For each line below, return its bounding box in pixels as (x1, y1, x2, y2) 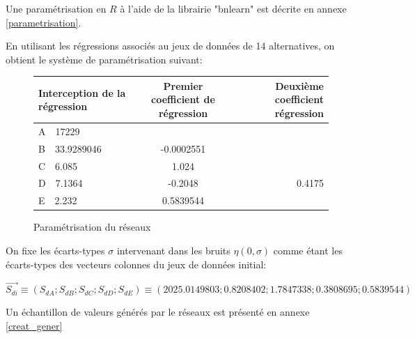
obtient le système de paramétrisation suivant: (6, 52, 203, 66)
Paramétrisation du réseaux (33, 220, 151, 234)
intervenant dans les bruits (116, 243, 230, 257)
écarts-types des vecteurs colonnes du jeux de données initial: (6, 256, 267, 271)
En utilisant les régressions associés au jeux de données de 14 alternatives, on (6, 38, 335, 53)
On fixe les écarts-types (6, 243, 105, 257)
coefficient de (151, 92, 215, 107)
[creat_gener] (6, 318, 63, 332)
